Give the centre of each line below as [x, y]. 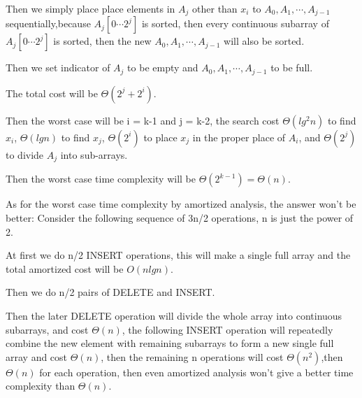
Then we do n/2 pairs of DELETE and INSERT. [110, 292]
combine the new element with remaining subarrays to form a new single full [170, 343]
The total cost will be [52, 93]
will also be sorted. [264, 41]
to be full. [292, 67]
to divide [25, 154]
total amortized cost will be [65, 268]
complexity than [41, 386]
